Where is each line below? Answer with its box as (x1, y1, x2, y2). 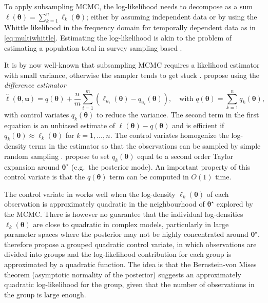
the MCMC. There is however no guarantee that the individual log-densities (4, 209, 243, 219)
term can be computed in (109, 171, 189, 182)
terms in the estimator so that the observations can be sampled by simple (29, 140, 261, 151)
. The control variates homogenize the (110, 130, 229, 140)
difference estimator (4, 79, 66, 90)
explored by (216, 198, 254, 209)
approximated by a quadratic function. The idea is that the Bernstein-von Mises (4, 259, 257, 269)
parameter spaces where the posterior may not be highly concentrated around (4, 229, 248, 239)
